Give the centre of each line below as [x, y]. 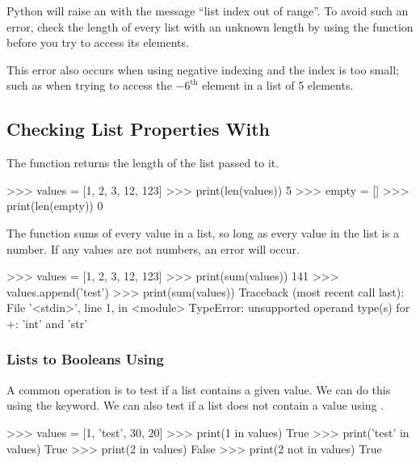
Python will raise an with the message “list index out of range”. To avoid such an [208, 11]
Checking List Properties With [139, 129]
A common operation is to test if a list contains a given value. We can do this [199, 389]
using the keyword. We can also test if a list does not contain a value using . [195, 405]
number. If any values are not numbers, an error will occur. [153, 248]
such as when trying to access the [89, 85]
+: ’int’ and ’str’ [47, 323]
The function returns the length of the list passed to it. [143, 163]
